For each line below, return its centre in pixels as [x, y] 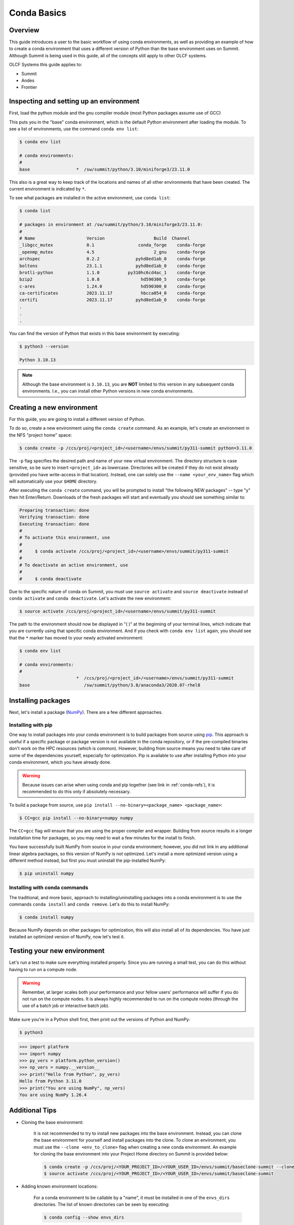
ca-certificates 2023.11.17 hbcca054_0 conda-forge [112, 293]
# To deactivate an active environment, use [74, 565]
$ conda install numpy [47, 917]
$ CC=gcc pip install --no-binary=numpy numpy [76, 818]
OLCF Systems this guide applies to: [46, 65]
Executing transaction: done [54, 524]
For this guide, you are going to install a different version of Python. [77, 419]
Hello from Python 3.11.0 [50, 1081]
